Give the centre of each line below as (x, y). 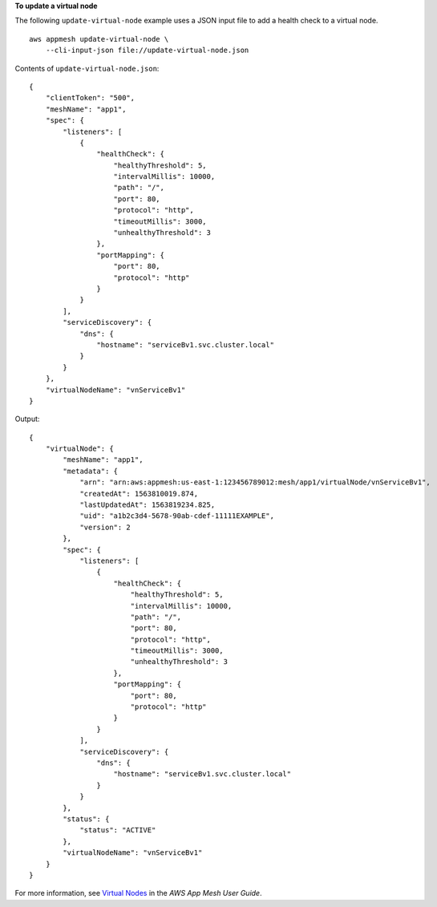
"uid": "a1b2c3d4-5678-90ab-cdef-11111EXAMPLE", (177, 516)
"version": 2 (105, 527)
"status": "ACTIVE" (118, 830)
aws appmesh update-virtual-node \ (99, 39)
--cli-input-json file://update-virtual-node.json (147, 51)
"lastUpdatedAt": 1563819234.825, (148, 505)
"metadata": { (91, 471)
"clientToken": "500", (90, 98)
